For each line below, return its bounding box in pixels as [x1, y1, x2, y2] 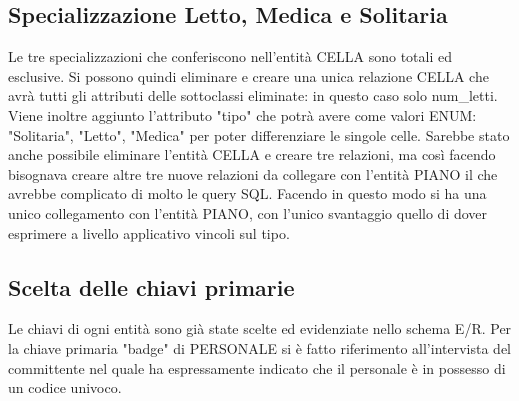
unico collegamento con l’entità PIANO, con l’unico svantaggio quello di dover [8, 202, 488, 223]
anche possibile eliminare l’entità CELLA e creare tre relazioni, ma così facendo [8, 144, 496, 165]
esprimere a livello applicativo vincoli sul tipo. [8, 222, 290, 243]
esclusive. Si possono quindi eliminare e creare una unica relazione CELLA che [8, 65, 489, 86]
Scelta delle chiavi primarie [8, 271, 295, 302]
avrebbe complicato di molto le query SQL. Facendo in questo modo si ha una [8, 183, 487, 204]
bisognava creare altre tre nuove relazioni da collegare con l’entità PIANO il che [8, 163, 498, 184]
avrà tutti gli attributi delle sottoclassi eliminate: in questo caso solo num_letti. [8, 85, 498, 106]
